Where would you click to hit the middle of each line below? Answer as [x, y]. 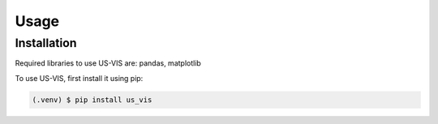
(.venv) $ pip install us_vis [92, 100]
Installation [46, 43]
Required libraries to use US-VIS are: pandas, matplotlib [108, 63]
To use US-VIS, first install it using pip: [79, 78]
